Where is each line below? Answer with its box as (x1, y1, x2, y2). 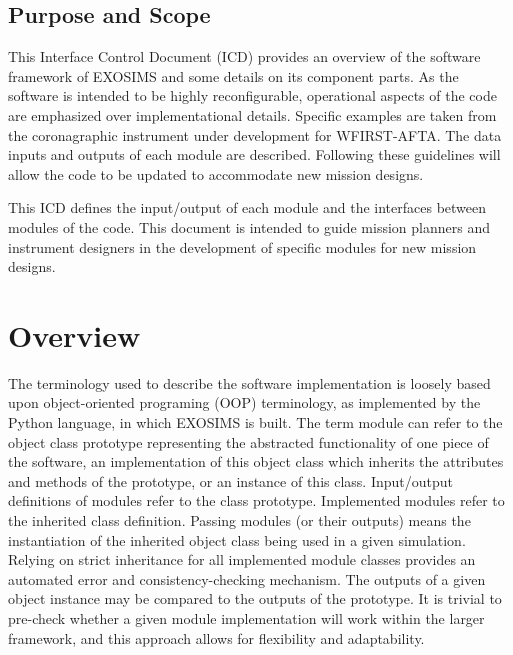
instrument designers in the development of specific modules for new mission (8, 236, 477, 257)
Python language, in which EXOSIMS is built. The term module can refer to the (8, 412, 503, 433)
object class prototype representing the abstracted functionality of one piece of (8, 431, 489, 452)
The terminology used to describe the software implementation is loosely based (8, 372, 491, 393)
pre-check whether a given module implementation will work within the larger (8, 607, 485, 628)
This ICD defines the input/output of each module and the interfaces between (8, 197, 487, 218)
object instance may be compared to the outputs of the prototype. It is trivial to (8, 588, 502, 609)
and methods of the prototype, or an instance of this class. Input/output (8, 470, 454, 491)
